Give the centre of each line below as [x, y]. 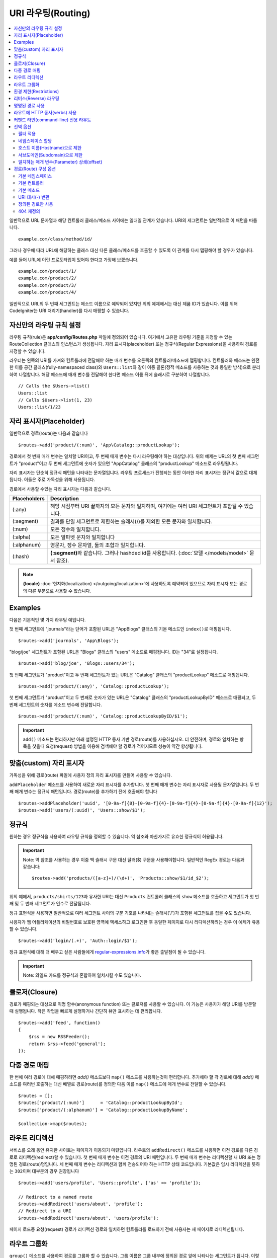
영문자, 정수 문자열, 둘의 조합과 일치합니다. [98, 545]
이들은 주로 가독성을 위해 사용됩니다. [60, 480]
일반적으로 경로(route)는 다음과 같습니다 [49, 433]
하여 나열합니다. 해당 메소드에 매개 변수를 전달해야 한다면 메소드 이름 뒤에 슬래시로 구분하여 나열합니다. [110, 374]
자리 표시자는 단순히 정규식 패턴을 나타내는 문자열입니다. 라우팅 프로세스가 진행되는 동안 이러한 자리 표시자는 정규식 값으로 [129, 473]
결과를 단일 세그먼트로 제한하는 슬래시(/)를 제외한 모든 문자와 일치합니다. [131, 522]
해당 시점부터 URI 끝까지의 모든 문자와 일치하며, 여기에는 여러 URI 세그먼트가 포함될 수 [147, 506]
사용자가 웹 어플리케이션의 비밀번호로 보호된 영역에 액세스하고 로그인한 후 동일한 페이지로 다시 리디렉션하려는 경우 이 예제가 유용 [135, 922]
